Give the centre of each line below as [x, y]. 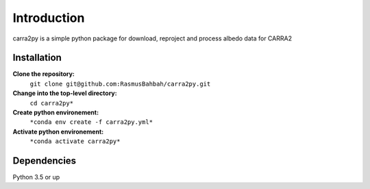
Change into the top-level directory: [65, 93]
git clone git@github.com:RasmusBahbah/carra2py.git [120, 84]
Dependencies [45, 161]
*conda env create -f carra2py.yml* [91, 122]
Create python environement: [56, 112]
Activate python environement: [58, 131]
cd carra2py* [52, 103]
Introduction [49, 18]
